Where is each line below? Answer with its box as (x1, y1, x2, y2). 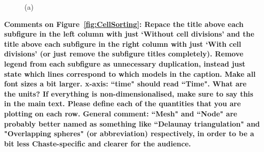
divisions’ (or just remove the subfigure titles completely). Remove (4, 48, 244, 59)
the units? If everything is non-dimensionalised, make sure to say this (4, 88, 253, 99)
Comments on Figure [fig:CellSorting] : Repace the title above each (4, 18, 244, 29)
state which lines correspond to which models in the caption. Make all (4, 68, 256, 79)
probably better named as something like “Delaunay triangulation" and (4, 118, 260, 129)
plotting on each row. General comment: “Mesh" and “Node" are (4, 108, 238, 118)
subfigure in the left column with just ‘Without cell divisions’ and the (4, 28, 254, 39)
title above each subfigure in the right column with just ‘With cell (4, 38, 242, 49)
